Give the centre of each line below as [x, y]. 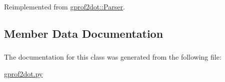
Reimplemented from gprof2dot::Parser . [64, 6]
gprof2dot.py [23, 73]
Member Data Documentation [84, 33]
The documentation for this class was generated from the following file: [113, 57]
